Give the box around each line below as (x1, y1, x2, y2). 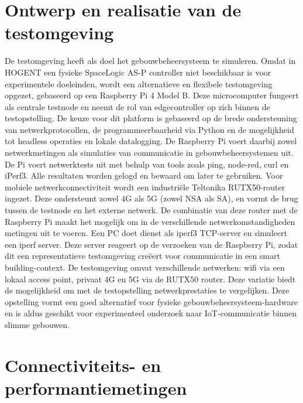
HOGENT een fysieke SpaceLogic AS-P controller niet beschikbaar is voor (5, 66, 271, 78)
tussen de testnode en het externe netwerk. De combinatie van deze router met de (5, 204, 298, 216)
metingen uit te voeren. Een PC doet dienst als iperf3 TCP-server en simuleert (5, 227, 287, 239)
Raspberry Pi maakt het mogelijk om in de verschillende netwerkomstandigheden (5, 215, 295, 227)
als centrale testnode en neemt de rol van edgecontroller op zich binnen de (5, 100, 270, 112)
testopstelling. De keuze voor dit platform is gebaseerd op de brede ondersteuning (5, 112, 297, 124)
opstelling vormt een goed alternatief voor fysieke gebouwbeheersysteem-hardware (5, 295, 298, 308)
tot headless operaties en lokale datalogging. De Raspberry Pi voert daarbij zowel (5, 135, 297, 147)
